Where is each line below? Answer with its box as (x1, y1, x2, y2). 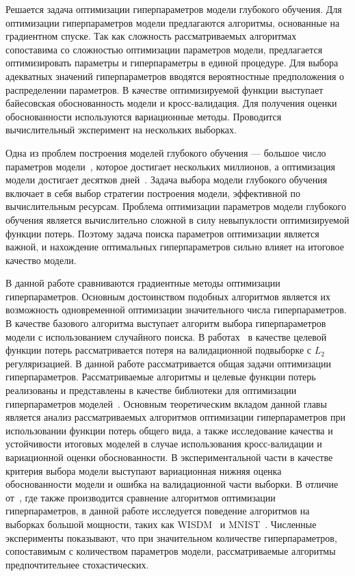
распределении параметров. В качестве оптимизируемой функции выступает (5, 82, 324, 96)
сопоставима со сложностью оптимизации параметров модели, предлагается (5, 42, 323, 56)
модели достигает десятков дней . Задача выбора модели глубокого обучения (5, 172, 328, 187)
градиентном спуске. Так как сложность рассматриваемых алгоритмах (5, 29, 297, 43)
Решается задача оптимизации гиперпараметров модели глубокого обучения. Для (5, 2, 342, 16)
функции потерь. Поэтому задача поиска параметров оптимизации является (5, 226, 319, 240)
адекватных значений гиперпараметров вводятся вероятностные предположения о (5, 68, 345, 83)
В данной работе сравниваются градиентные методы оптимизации (5, 276, 280, 290)
